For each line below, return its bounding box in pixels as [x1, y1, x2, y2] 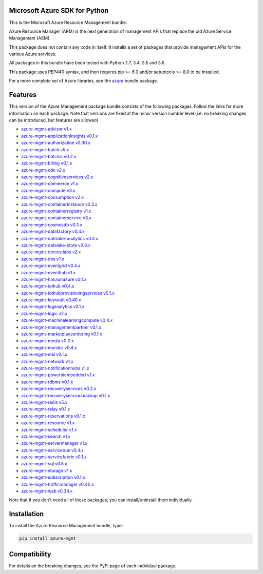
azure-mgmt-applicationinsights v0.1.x [21, 133, 98, 139]
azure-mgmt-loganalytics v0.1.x [21, 304, 85, 309]
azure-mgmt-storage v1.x [21, 468, 73, 473]
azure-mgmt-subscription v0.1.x [21, 474, 85, 480]
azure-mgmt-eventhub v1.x [21, 269, 76, 275]
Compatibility [9, 550, 51, 558]
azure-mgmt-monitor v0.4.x [21, 345, 77, 350]
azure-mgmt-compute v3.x [21, 187, 75, 193]
